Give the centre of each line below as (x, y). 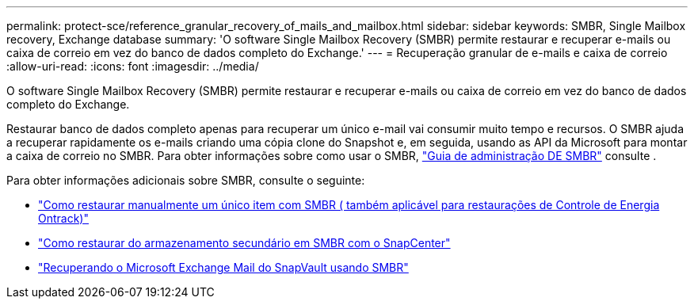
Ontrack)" (63, 218)
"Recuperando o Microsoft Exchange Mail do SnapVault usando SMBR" (223, 267)
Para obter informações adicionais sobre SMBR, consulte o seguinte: (186, 180)
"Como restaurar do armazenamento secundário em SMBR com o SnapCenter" (244, 243)
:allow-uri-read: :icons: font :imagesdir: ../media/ (133, 66)
